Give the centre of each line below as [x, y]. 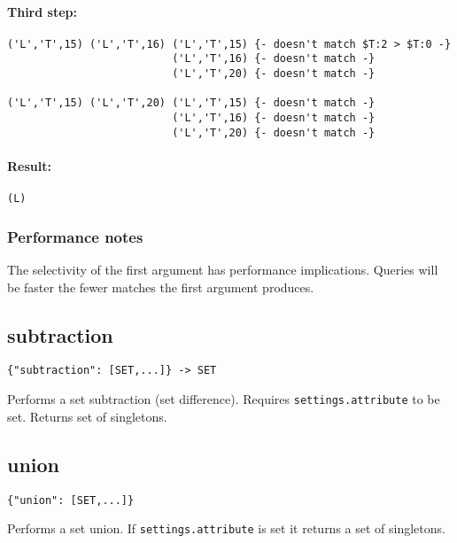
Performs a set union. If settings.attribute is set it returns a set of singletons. [226, 528]
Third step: [42, 11]
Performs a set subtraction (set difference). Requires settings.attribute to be [224, 399]
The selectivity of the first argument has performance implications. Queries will [223, 270]
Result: [29, 165]
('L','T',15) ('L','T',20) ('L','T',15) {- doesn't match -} [191, 103]
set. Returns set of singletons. [87, 416]
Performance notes [75, 236]
